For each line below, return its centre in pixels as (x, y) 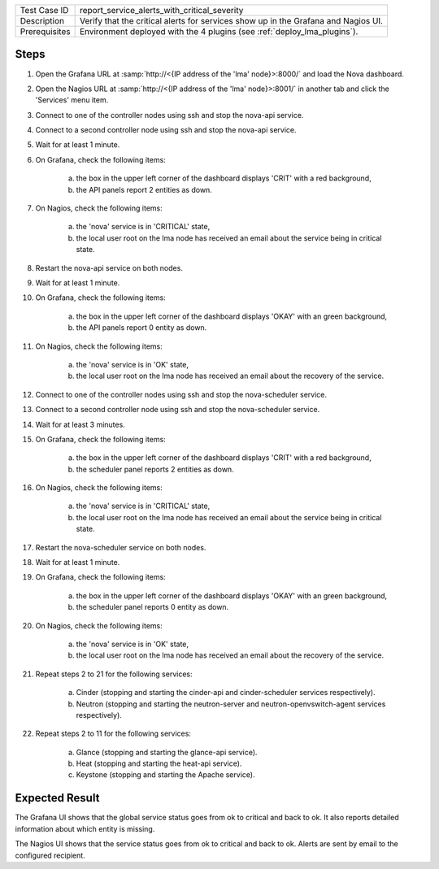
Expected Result (57, 798)
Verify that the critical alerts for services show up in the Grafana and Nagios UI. (231, 21)
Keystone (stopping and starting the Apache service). (165, 775)
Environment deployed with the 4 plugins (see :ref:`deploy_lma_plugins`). (219, 31)
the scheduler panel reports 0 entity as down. (152, 607)
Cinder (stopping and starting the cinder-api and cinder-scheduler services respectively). (226, 693)
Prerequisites (45, 31)
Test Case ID (44, 10)
